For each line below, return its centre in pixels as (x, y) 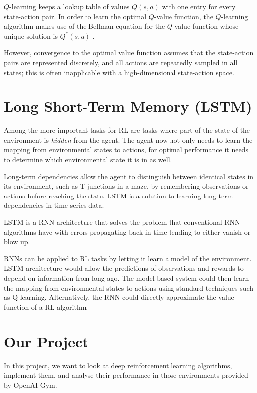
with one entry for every (199, 6)
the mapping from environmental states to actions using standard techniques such (129, 287)
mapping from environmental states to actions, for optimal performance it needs (126, 149)
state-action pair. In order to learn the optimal (75, 16)
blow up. (17, 242)
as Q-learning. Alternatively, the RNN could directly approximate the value (119, 297)
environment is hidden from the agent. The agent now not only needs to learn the (128, 140)
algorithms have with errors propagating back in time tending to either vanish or (127, 232)
